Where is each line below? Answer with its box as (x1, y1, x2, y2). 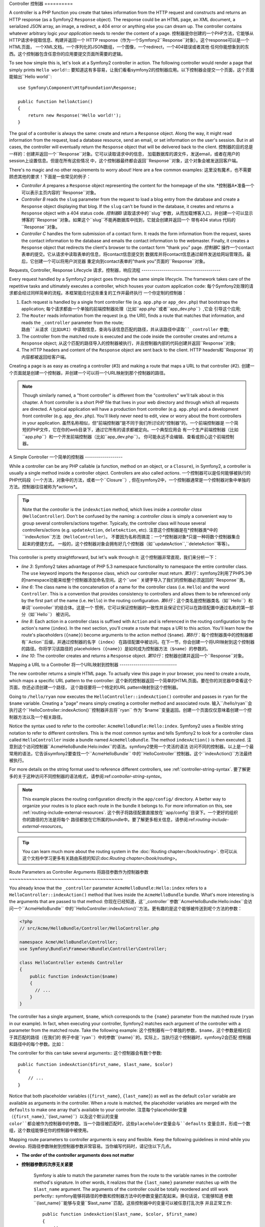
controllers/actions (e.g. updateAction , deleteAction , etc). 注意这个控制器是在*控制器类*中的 (22, 527, 218, 533)
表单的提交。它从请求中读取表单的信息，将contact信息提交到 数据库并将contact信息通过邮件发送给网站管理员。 (21, 251, 247, 257)
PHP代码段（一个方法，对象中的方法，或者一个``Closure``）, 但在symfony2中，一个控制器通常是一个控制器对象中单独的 (9, 477, 251, 483)
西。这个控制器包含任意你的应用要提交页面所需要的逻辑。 (9, 51, 125, 56)
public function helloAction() (18, 99, 93, 105)
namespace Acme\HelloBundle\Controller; (19, 939, 118, 945)
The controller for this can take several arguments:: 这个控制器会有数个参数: (9, 1050, 162, 1056)
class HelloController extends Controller (19, 960, 123, 965)
